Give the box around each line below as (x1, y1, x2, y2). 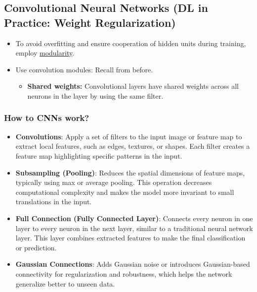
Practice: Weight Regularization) (4, 14, 176, 30)
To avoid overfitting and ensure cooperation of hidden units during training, (15, 38, 246, 48)
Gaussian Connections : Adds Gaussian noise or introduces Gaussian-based (15, 259, 250, 269)
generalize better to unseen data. (15, 278, 115, 289)
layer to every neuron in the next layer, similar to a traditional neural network (15, 223, 253, 233)
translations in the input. (15, 196, 92, 207)
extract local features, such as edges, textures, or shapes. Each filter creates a (15, 141, 250, 151)
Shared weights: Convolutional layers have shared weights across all (27, 81, 239, 91)
